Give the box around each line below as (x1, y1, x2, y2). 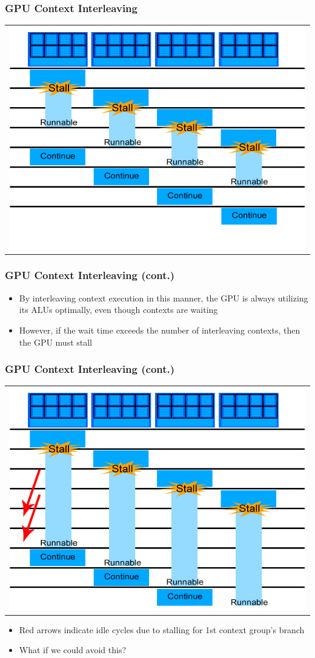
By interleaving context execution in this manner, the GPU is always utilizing (19, 291, 308, 304)
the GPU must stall (19, 335, 93, 348)
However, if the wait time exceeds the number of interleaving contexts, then (19, 323, 300, 336)
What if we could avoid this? (19, 643, 127, 656)
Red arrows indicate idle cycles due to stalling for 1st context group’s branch (19, 623, 305, 636)
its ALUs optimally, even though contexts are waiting (19, 303, 218, 316)
